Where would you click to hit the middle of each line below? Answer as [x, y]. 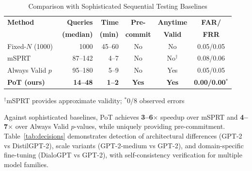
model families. [26, 164]
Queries [80, 22]
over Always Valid [42, 126]
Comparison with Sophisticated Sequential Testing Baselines [118, 6]
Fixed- [17, 46]
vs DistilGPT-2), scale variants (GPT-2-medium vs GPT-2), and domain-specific [124, 145]
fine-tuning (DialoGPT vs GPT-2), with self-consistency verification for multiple [123, 155]
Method [21, 22]
